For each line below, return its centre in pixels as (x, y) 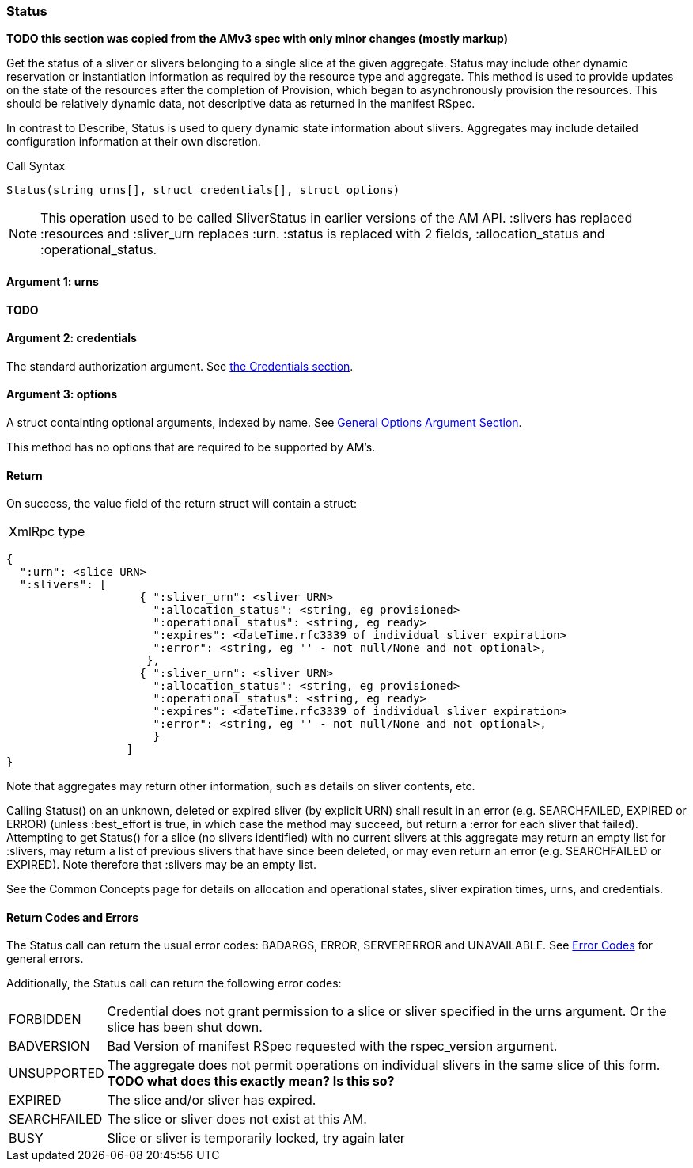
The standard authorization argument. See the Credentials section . (180, 366)
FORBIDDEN (45, 1020)
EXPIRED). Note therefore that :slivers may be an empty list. (161, 865)
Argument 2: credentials (72, 338)
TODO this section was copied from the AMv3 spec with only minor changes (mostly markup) (257, 39)
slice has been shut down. (185, 1027)
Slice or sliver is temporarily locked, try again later (256, 1138)
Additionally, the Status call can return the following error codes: (174, 983)
